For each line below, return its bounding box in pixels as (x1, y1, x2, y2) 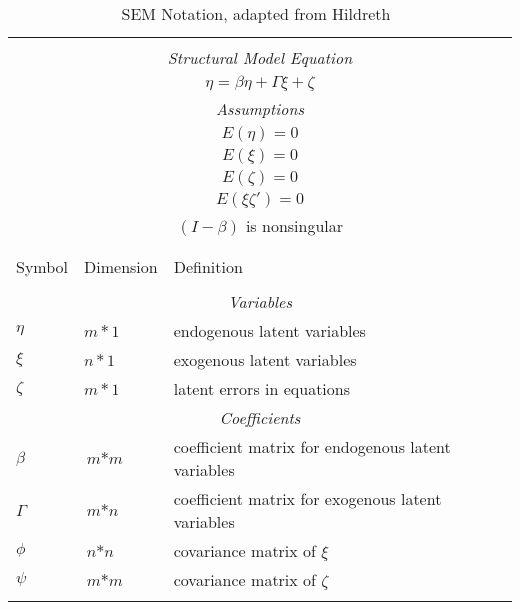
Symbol (16, 255, 69, 278)
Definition (173, 255, 243, 278)
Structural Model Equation (167, 46, 353, 69)
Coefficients (219, 406, 301, 429)
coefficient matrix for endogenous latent (173, 435, 451, 458)
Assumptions (216, 97, 304, 120)
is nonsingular (245, 214, 344, 237)
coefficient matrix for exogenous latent (173, 487, 442, 510)
